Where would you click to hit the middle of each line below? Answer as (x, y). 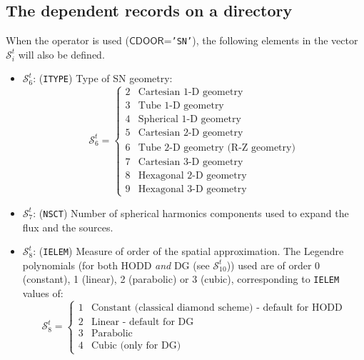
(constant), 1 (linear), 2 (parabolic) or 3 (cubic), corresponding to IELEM (181, 279)
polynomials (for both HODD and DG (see (116, 265)
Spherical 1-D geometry (189, 120)
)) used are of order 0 (273, 265)
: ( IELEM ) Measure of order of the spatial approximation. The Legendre (188, 251)
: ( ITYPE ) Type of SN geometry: (103, 78)
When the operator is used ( (67, 40)
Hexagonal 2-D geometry (192, 175)
